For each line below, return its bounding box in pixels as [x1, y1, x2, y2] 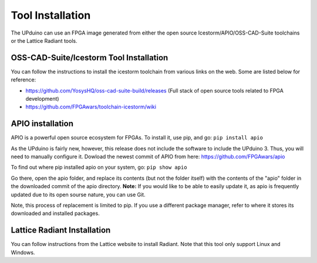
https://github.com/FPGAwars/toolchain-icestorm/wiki [25, 103, 157, 111]
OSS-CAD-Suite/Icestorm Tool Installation [11, 53, 168, 63]
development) [25, 95, 59, 103]
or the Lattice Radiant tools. [11, 37, 77, 44]
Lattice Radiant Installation [11, 226, 111, 235]
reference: [11, 76, 36, 83]
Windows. [11, 249, 35, 256]
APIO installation [11, 119, 73, 129]
